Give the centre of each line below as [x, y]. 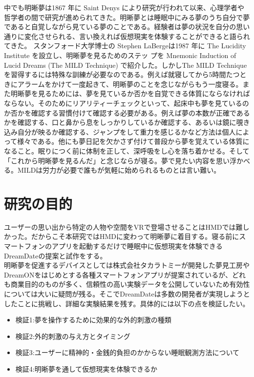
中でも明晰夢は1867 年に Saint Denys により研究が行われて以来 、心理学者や [124, 7]
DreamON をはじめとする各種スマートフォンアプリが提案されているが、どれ [125, 274]
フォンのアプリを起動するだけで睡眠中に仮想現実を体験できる [123, 246]
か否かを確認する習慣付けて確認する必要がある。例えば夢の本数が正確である [127, 112]
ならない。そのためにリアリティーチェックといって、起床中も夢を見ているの [127, 103]
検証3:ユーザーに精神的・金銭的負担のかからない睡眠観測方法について [127, 352]
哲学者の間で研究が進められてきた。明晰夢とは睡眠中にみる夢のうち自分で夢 [127, 17]
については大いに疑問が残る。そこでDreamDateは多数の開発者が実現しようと [127, 293]
